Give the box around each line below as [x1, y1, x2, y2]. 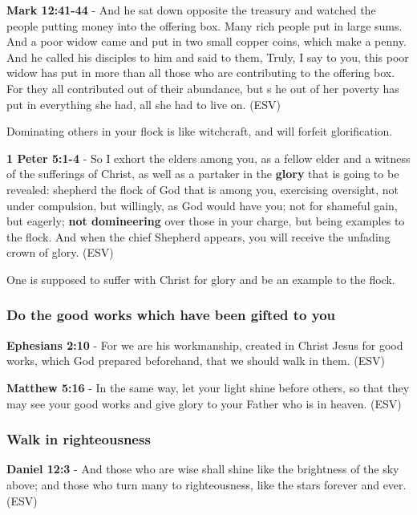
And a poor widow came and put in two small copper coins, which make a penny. [6, 33, 407, 50]
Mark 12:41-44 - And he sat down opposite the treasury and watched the [6, 2, 376, 18]
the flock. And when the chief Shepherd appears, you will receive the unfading [6, 228, 391, 245]
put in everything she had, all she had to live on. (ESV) [6, 95, 281, 112]
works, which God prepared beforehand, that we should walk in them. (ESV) [6, 352, 385, 369]
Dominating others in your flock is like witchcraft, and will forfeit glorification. [6, 123, 393, 140]
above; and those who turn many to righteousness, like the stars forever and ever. [6, 476, 407, 493]
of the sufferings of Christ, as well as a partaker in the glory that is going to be [6, 165, 399, 182]
